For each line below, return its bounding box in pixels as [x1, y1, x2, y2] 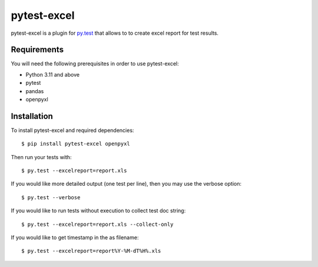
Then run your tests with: [11, 153, 72, 160]
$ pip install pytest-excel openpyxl [21, 140, 131, 147]
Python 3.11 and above [25, 71, 79, 78]
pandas [25, 87, 44, 94]
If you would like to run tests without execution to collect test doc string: [11, 207, 186, 215]
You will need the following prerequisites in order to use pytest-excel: [11, 60, 179, 67]
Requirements [11, 45, 64, 55]
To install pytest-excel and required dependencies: [11, 127, 134, 134]
